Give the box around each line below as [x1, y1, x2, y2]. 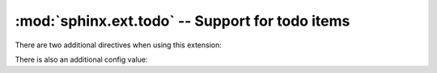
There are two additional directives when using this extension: [15, 40, 223, 50]
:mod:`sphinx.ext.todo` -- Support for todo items [15, 12, 350, 30]
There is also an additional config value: [15, 55, 148, 64]
